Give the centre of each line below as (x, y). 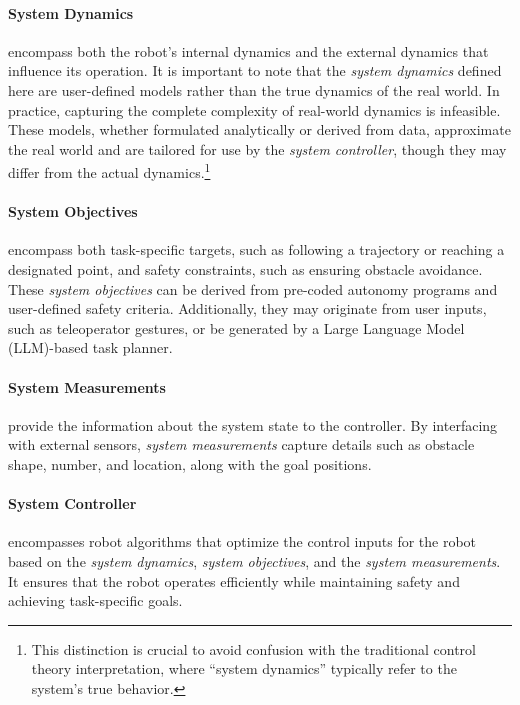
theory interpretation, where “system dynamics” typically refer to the (244, 668)
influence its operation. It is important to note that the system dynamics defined (255, 70)
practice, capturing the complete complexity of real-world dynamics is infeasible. (254, 109)
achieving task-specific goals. (95, 600)
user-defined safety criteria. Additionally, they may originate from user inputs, (247, 308)
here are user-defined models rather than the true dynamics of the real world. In (254, 89)
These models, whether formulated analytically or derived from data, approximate (259, 129)
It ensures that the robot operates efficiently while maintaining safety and (234, 580)
